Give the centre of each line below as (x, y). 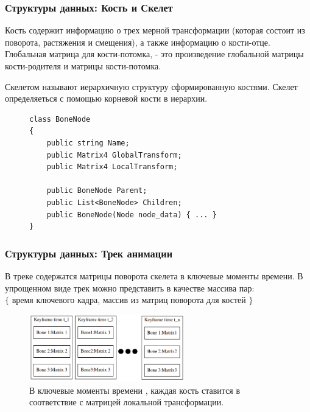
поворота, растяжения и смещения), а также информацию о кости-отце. (138, 42)
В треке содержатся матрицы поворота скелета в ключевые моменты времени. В (154, 275)
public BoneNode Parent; (97, 191)
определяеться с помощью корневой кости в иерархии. (106, 98)
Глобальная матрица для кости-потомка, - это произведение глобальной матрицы (154, 54)
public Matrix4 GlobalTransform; (114, 155)
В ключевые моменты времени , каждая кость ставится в (135, 390)
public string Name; (88, 143)
